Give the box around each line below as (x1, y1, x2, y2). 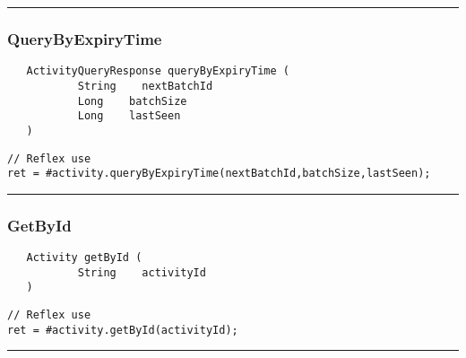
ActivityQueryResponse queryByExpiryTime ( (26, 65, 289, 78)
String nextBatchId (77, 79, 213, 92)
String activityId (77, 266, 206, 279)
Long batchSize (77, 94, 187, 108)
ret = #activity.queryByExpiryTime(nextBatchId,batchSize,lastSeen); (7, 167, 431, 180)
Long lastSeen (77, 109, 181, 123)
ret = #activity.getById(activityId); (7, 323, 238, 336)
